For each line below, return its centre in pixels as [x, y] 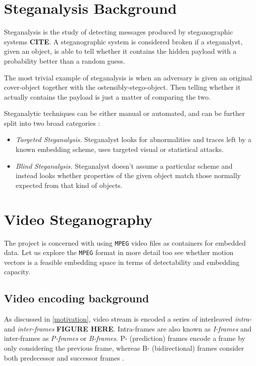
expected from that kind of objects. [69, 185]
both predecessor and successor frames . [64, 357]
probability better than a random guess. [64, 60]
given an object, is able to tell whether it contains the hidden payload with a [120, 51]
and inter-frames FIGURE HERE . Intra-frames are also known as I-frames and [128, 328]
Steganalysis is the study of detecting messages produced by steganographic [119, 32]
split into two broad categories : [52, 123]
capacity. [17, 272]
